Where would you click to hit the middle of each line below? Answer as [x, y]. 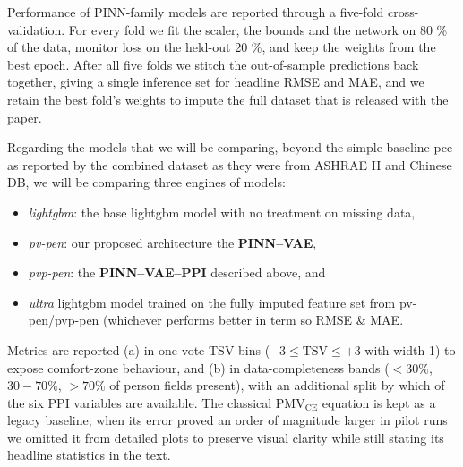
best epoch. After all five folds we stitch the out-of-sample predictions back [213, 64]
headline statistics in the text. [89, 455]
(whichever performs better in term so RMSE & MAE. [253, 320]
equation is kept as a [379, 402]
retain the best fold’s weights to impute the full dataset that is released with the [228, 99]
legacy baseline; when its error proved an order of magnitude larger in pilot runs [227, 420]
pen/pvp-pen [64, 320]
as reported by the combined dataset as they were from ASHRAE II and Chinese [230, 164]
